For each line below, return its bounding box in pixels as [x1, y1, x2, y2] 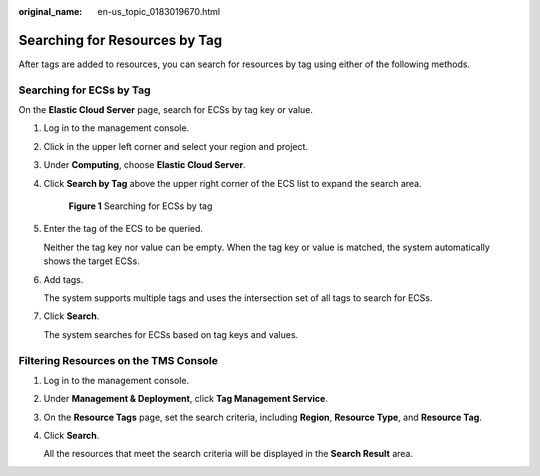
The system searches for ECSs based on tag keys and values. [43, 328, 299, 340]
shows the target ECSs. [43, 255, 140, 267]
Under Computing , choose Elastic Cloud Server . [43, 159, 246, 171]
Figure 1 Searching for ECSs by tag [68, 200, 213, 212]
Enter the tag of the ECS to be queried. [43, 223, 204, 235]
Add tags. [43, 273, 84, 285]
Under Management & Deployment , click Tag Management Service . [43, 393, 329, 405]
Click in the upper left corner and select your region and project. [43, 140, 309, 152]
